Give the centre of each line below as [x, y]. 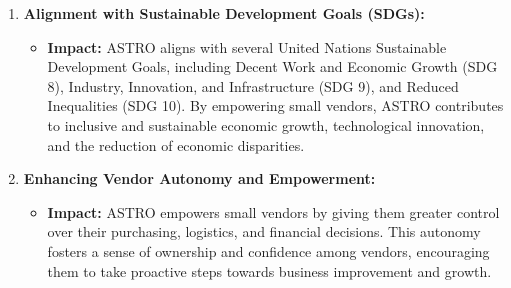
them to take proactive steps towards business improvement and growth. [269, 270]
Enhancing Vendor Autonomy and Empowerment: [199, 178]
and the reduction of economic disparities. [176, 144]
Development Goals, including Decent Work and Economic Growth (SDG [272, 66]
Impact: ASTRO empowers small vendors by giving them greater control [273, 211]
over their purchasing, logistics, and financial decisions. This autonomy [264, 231]
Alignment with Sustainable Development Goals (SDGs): [224, 13]
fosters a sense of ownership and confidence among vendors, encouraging [268, 250]
